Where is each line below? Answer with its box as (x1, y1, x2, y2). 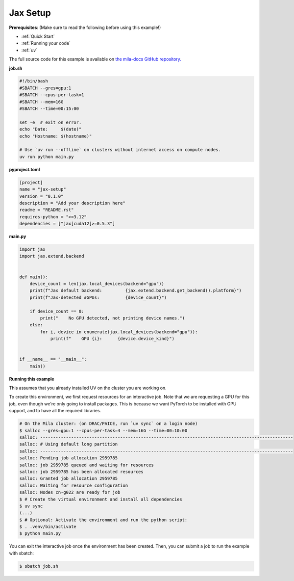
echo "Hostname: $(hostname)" (19, 133, 92, 139)
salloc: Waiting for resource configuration (19, 482, 128, 488)
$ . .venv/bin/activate (19, 524, 77, 529)
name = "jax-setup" (19, 186, 66, 192)
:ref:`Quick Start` (21, 33, 55, 39)
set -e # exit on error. (19, 119, 82, 125)
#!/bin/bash (19, 79, 49, 84)
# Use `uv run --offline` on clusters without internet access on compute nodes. (19, 147, 221, 153)
